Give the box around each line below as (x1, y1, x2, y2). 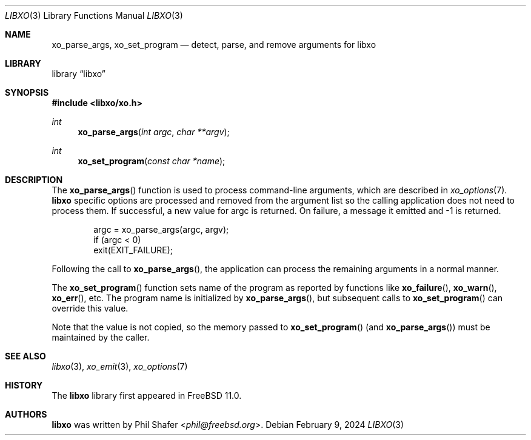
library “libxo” (52, 68, 105, 79)
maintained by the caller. (52, 332, 150, 342)
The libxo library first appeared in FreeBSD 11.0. (52, 390, 242, 401)
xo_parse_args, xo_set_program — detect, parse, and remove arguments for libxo (52, 39, 376, 50)
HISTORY (5, 380, 43, 390)
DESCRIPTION (5, 175, 63, 185)
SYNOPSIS (5, 87, 49, 98)
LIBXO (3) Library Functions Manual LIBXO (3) (5, 10, 183, 21)
